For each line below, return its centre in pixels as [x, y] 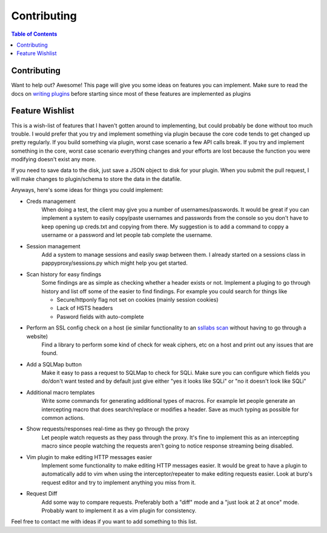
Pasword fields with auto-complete [100, 316]
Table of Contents [34, 34]
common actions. [63, 418]
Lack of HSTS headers [85, 308]
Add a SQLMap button [54, 364]
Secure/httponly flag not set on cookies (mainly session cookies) [137, 299]
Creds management [51, 201]
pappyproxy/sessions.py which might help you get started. [114, 263]
